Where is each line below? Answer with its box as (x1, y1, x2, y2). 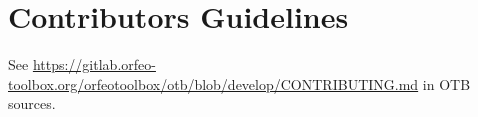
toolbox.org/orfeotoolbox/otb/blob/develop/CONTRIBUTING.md (8, 73, 419, 94)
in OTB (422, 73, 471, 94)
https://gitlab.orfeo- (32, 54, 156, 75)
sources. (8, 93, 56, 114)
